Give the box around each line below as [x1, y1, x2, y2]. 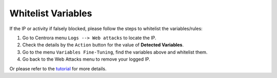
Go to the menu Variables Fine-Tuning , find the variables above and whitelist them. [22, 49, 208, 55]
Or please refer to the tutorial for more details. [9, 65, 107, 71]
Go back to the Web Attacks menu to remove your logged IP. [22, 56, 151, 62]
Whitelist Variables [9, 8, 92, 19]
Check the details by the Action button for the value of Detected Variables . [22, 42, 184, 48]
